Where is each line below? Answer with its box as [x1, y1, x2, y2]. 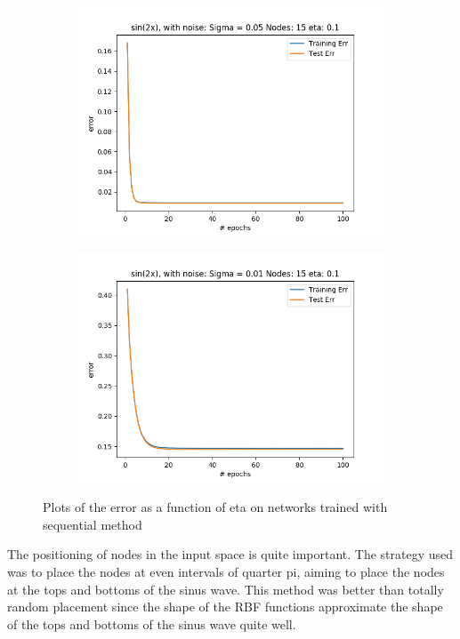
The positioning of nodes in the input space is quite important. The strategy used [7, 545, 454, 563]
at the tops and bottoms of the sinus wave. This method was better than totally [7, 579, 444, 598]
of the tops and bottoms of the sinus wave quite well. [7, 614, 296, 633]
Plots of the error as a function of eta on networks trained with [43, 498, 388, 516]
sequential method [43, 515, 142, 533]
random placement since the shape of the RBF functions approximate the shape [7, 597, 443, 616]
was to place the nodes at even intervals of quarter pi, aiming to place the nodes [7, 562, 445, 580]
